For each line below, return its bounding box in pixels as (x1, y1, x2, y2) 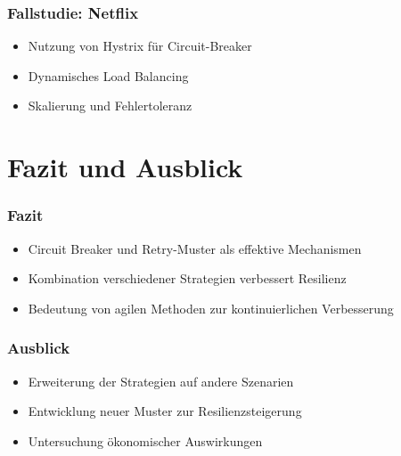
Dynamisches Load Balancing (28, 66, 189, 85)
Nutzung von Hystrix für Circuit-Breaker (28, 37, 252, 55)
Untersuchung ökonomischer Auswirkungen (28, 431, 263, 450)
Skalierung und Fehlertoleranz (28, 96, 192, 115)
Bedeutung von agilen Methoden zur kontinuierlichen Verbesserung (28, 298, 394, 317)
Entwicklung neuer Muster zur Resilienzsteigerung (28, 402, 302, 420)
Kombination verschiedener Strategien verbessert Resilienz (28, 269, 347, 288)
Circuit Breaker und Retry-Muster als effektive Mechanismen (28, 239, 362, 257)
